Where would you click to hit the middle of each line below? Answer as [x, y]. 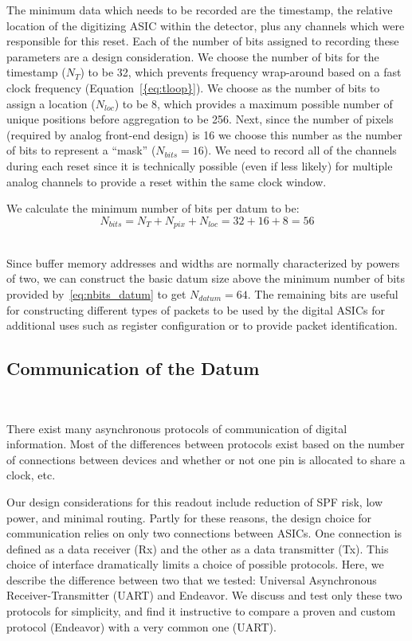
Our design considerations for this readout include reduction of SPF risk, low [195, 501]
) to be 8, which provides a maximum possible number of [253, 103]
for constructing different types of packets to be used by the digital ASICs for [196, 309]
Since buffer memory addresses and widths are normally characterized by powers [203, 262]
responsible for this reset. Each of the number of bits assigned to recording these [203, 41]
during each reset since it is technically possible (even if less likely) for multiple [200, 165]
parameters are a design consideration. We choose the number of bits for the [193, 56]
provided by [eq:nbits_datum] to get [96, 293]
